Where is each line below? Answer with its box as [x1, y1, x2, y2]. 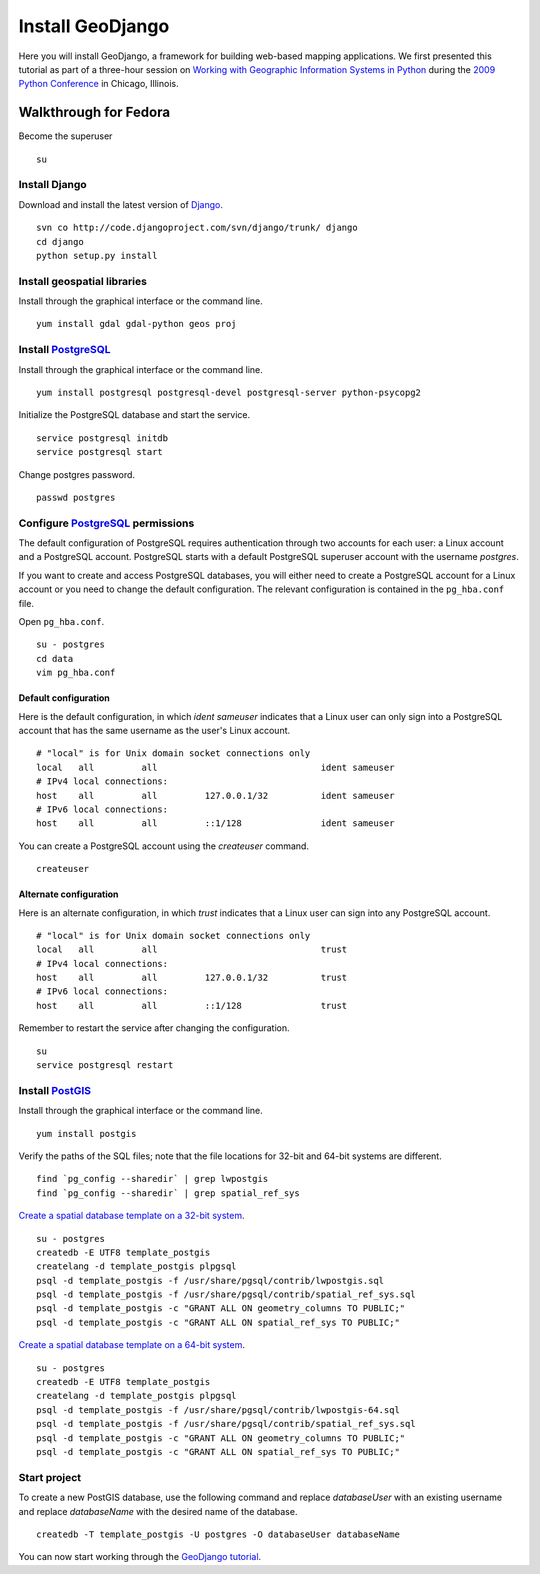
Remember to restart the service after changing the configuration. [18, 1022, 290, 1034]
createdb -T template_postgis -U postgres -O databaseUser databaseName [36, 1528, 400, 1540]
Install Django [18, 178, 87, 192]
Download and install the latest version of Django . [18, 198, 224, 210]
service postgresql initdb [36, 432, 169, 444]
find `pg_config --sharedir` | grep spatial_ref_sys [36, 1187, 300, 1199]
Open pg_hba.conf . [18, 616, 105, 628]
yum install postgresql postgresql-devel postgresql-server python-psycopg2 [36, 387, 422, 398]
